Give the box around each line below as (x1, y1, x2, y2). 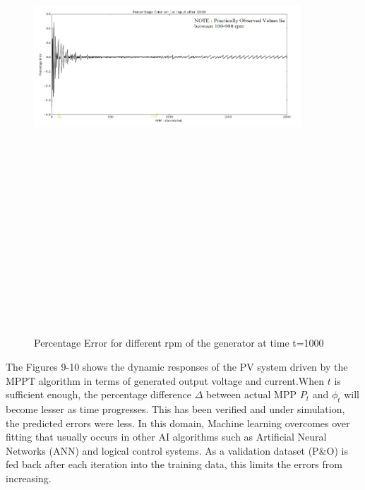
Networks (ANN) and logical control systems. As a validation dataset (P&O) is (6, 443, 348, 458)
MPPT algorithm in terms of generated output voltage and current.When (6, 373, 325, 388)
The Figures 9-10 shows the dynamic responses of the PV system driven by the (6, 359, 348, 374)
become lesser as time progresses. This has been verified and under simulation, (6, 402, 345, 417)
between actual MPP (206, 387, 297, 402)
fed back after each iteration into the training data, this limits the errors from (6, 457, 342, 472)
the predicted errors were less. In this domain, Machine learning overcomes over (6, 415, 350, 430)
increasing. (6, 471, 52, 486)
